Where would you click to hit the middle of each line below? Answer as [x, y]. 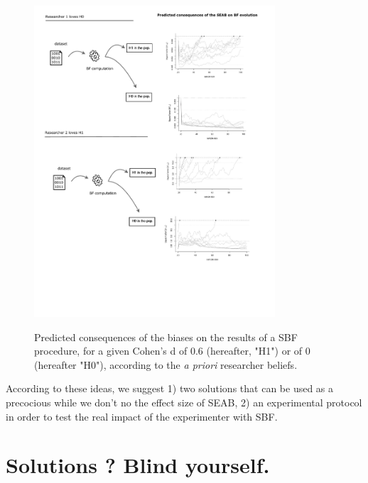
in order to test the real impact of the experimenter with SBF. [142, 416]
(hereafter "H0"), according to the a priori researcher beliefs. [166, 364]
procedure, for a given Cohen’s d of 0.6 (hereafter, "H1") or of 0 [172, 351]
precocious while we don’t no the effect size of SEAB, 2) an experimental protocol [184, 402]
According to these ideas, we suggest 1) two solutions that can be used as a [170, 388]
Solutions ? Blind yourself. [138, 465]
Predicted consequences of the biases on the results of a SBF [166, 337]
